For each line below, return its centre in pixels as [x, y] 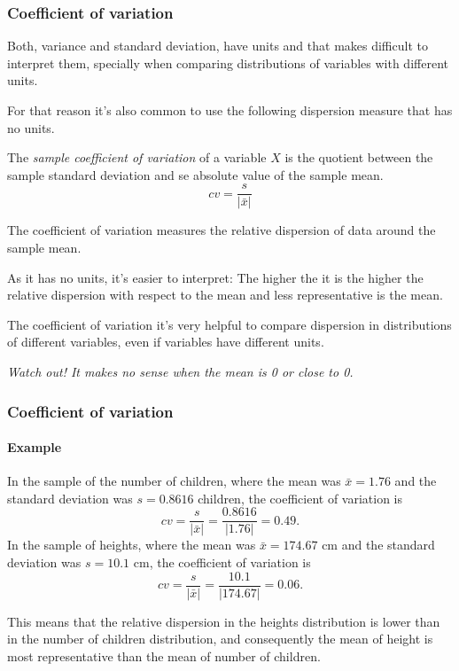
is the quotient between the [359, 157]
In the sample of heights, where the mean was [132, 545]
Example [35, 447]
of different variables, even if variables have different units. [166, 342]
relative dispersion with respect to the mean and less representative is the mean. [225, 295]
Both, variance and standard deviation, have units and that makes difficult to [218, 46]
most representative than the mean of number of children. [164, 655]
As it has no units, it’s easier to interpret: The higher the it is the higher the [215, 277]
